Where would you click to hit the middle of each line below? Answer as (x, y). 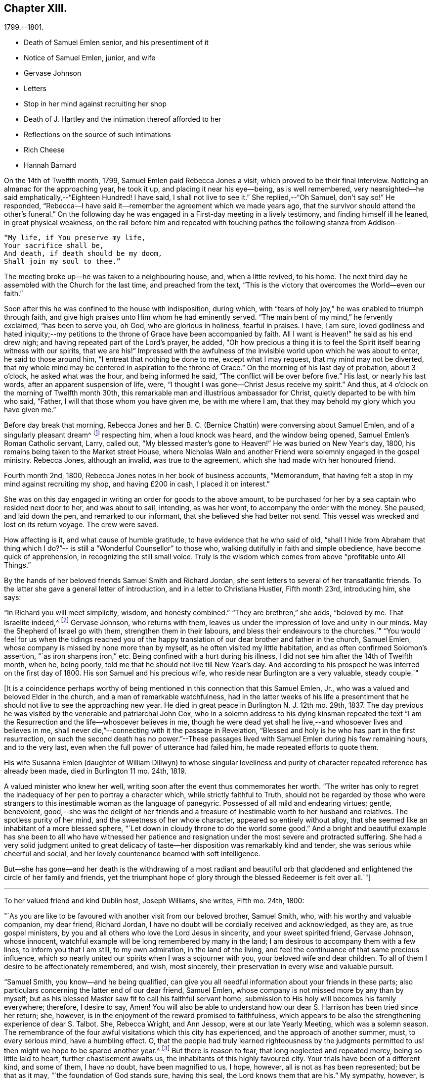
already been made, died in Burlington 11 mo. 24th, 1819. (95, 771)
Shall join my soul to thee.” (63, 262)
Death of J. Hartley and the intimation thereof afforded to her (123, 119)
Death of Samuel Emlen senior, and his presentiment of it (116, 43)
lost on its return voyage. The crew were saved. (81, 525)
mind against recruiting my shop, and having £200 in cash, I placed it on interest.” (137, 484)
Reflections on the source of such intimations (97, 135)
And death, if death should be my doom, (83, 254)
